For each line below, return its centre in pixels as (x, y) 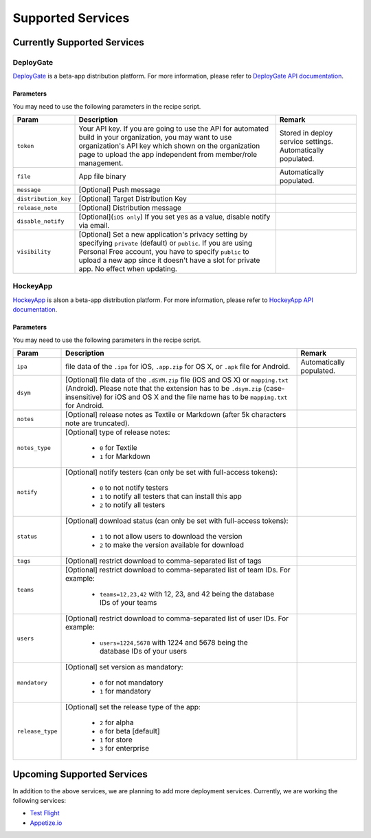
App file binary (102, 177)
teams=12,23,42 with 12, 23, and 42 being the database (187, 594)
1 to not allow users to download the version (171, 537)
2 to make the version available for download (172, 545)
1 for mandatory (125, 691)
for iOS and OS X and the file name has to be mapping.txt (196, 397)
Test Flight (45, 813)
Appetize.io (46, 823)
